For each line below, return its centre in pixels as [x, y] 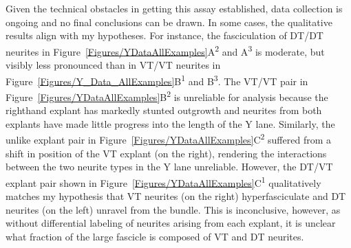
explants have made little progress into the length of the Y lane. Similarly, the [170, 123]
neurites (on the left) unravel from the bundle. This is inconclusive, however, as [173, 209]
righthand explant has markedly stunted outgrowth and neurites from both [164, 110]
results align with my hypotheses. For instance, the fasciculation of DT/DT [164, 35]
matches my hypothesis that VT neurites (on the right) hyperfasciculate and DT [176, 196]
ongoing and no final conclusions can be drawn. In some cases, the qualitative [169, 22]
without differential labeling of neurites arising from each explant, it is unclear [171, 223]
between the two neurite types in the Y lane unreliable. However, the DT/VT [169, 167]
